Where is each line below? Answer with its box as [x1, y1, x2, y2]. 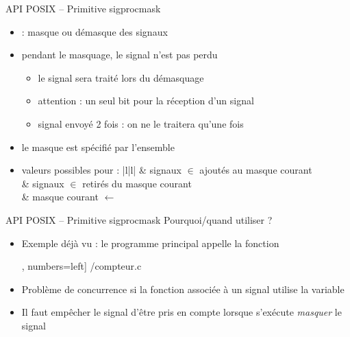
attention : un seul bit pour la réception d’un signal [38, 93, 254, 108]
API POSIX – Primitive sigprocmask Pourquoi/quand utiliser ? [5, 212, 273, 226]
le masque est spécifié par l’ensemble [21, 139, 175, 154]
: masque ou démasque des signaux [21, 24, 168, 38]
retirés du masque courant [82, 176, 192, 190]
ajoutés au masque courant [199, 163, 312, 177]
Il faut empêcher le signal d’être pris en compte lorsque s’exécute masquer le [21, 305, 342, 319]
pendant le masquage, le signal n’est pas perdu [21, 47, 218, 62]
